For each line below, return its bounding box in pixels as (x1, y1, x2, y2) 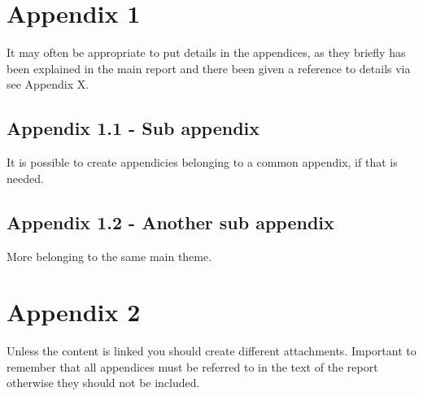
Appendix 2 (7, 295, 141, 329)
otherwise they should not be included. (7, 374, 200, 391)
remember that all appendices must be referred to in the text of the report (7, 358, 378, 375)
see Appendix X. (7, 76, 89, 93)
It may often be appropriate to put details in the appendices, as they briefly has (7, 44, 406, 61)
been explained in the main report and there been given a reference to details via (7, 59, 411, 76)
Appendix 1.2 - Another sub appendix (7, 209, 334, 234)
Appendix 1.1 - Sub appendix (7, 115, 260, 141)
